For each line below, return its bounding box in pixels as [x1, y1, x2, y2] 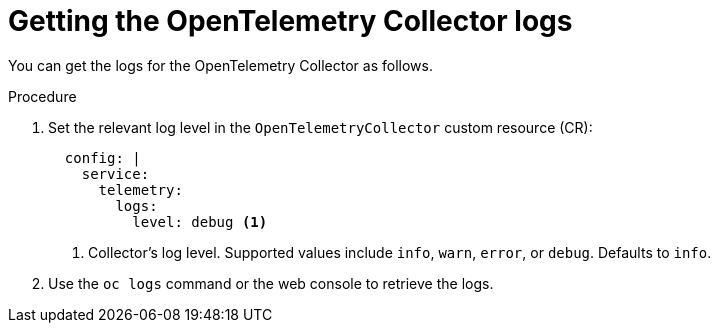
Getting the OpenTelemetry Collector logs [8, 4, 573, 38]
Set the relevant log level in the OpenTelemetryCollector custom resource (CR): [48, 118, 593, 136]
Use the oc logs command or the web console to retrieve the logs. [48, 274, 494, 292]
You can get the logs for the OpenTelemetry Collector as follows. [8, 56, 433, 74]
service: [81, 165, 150, 182]
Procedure [8, 87, 77, 105]
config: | [64, 149, 141, 166]
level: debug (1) [132, 213, 268, 230]
